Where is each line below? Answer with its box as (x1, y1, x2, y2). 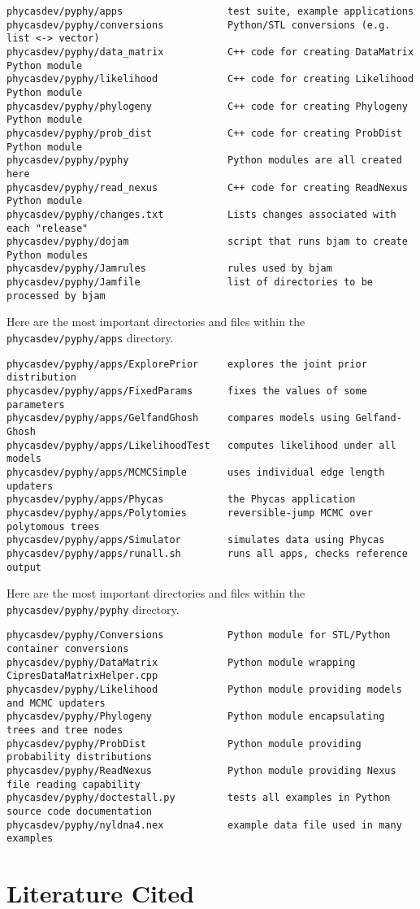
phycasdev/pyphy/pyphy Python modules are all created (6, 154, 402, 167)
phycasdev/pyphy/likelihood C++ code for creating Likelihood (6, 73, 414, 85)
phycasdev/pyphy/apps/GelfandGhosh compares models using (6, 412, 350, 424)
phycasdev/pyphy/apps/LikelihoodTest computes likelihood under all (6, 439, 396, 451)
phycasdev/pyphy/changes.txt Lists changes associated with (6, 208, 396, 220)
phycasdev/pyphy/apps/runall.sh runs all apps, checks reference (6, 547, 408, 559)
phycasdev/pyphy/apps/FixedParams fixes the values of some (6, 385, 367, 397)
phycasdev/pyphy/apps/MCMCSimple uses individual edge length (6, 466, 385, 478)
